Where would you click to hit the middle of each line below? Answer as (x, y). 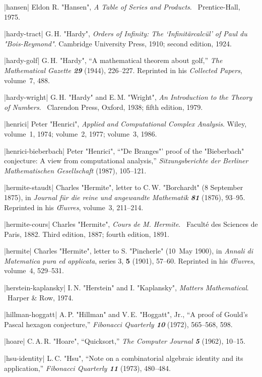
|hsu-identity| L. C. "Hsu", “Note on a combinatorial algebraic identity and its (124, 358)
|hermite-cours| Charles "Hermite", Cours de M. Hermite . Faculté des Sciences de (131, 224)
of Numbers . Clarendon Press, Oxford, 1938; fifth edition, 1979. (104, 107)
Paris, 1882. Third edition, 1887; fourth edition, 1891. (87, 234)
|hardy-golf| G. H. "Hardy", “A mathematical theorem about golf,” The (113, 60)
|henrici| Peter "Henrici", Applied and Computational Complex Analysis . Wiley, (125, 124)
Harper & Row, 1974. (40, 297)
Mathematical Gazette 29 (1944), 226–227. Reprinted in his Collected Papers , (123, 70)
